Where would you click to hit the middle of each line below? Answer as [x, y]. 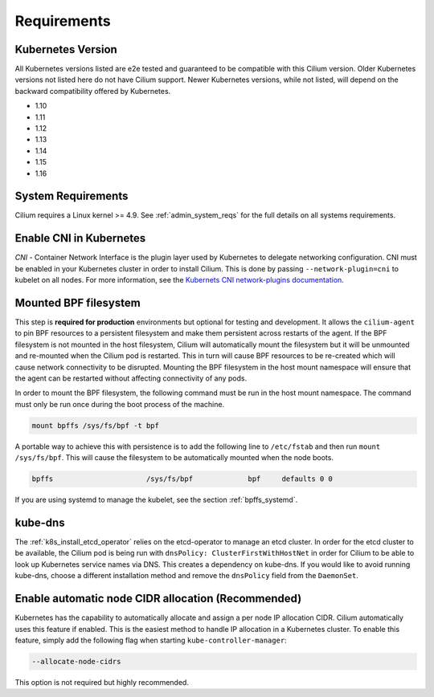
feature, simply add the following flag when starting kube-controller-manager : [151, 640]
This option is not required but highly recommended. [102, 682]
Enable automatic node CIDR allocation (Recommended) [158, 599]
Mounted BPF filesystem [78, 302]
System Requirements [72, 196]
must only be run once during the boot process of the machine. [120, 404]
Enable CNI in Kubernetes [80, 238]
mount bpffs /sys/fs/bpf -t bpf [96, 425]
